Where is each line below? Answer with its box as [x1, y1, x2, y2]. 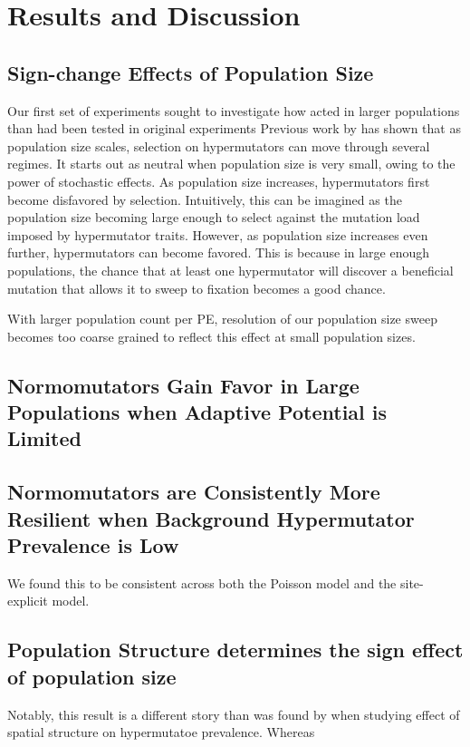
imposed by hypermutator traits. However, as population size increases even [7, 225, 428, 244]
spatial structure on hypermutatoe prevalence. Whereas [7, 723, 315, 742]
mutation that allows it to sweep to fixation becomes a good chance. [7, 278, 386, 297]
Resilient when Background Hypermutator [7, 504, 415, 532]
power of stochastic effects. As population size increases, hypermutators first [7, 171, 430, 190]
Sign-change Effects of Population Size [7, 58, 374, 86]
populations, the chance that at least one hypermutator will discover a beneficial [7, 260, 454, 279]
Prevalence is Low [7, 531, 179, 559]
